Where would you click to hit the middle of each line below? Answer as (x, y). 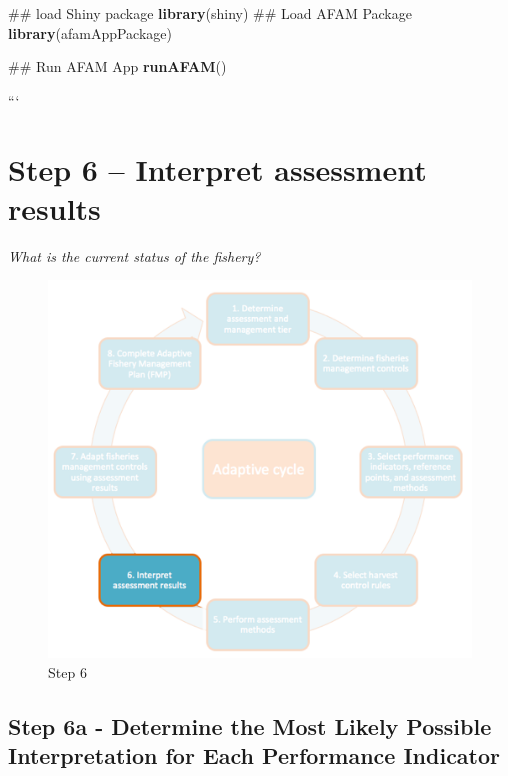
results (54, 207)
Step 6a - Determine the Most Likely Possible (250, 725)
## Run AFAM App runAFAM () (117, 66)
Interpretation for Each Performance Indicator (254, 755)
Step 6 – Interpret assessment (217, 168)
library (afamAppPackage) (90, 32)
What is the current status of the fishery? (134, 255)
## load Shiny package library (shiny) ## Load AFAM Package (210, 13)
